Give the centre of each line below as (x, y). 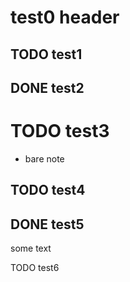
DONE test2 (47, 87)
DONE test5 (47, 224)
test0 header (65, 17)
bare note (44, 158)
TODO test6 (35, 268)
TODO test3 (60, 131)
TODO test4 (48, 190)
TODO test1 (46, 54)
